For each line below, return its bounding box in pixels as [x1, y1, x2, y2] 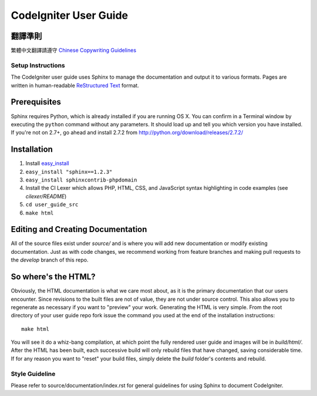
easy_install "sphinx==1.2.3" [25, 168, 113, 175]
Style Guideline [11, 370, 56, 378]
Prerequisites [11, 97, 61, 107]
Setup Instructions [11, 61, 66, 69]
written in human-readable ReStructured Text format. [11, 82, 139, 89]
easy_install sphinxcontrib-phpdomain [25, 176, 137, 183]
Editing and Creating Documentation [11, 224, 147, 234]
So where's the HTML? [11, 272, 96, 282]
